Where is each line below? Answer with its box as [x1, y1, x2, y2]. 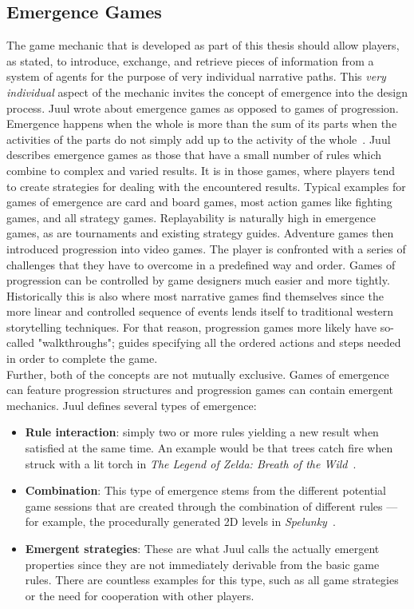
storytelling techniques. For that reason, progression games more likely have [6, 318, 377, 335]
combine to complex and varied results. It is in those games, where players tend [6, 161, 396, 178]
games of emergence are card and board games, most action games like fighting [6, 193, 392, 210]
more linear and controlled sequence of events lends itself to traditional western [6, 303, 394, 320]
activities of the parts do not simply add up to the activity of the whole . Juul [6, 130, 391, 147]
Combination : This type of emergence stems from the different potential [25, 482, 386, 499]
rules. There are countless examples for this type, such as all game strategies [25, 571, 399, 588]
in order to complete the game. [6, 350, 158, 367]
